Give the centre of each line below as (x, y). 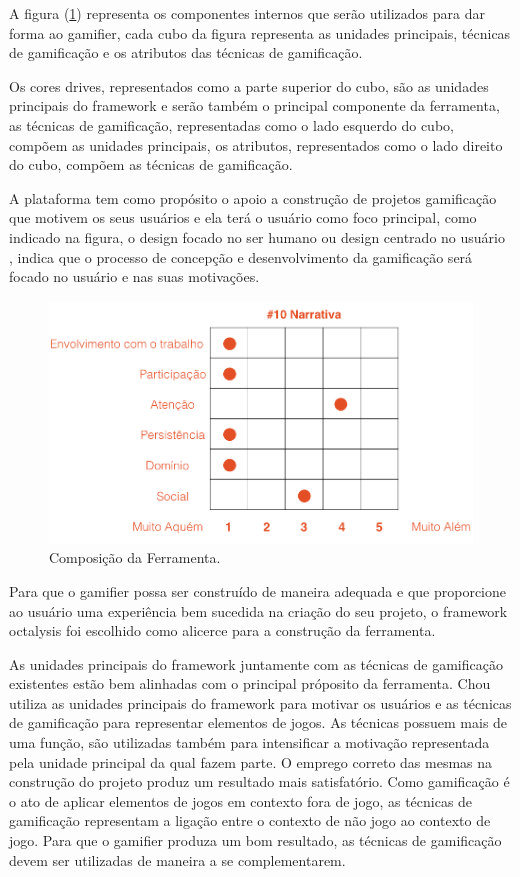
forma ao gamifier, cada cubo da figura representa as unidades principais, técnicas (260, 32)
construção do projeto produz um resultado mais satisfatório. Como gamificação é (259, 781)
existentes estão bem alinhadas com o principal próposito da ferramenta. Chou (250, 683)
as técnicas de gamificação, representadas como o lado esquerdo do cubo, (231, 124)
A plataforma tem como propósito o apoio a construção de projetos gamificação (253, 197)
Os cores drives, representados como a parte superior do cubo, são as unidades (249, 85)
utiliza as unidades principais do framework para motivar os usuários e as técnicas (260, 702)
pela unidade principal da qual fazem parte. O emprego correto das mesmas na (251, 761)
